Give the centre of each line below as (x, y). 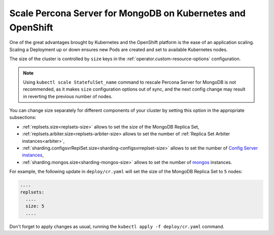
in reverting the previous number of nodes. (68, 96)
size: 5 (35, 206)
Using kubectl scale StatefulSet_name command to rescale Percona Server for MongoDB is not (130, 82)
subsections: (23, 117)
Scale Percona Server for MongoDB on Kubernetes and (128, 13)
